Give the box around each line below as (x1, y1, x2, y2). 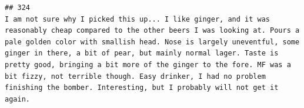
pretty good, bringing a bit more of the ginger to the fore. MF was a (5, 60, 291, 69)
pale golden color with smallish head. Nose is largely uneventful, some (5, 37, 300, 46)
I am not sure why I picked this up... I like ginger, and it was (5, 15, 270, 23)
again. (5, 95, 30, 103)
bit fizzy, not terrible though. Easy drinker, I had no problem (5, 72, 266, 81)
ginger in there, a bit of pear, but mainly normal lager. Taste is (5, 49, 279, 58)
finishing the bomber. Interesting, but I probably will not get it (5, 83, 279, 92)
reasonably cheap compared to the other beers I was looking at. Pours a (5, 26, 300, 35)
